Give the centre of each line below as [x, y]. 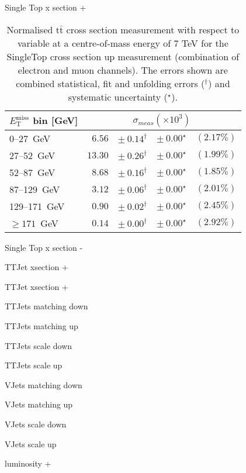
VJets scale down [36, 424]
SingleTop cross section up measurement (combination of [123, 56]
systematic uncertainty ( [118, 96]
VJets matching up [39, 404]
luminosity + [28, 463]
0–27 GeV [30, 138]
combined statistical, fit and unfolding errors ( [110, 83]
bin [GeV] [56, 120]
